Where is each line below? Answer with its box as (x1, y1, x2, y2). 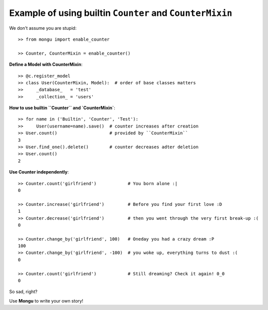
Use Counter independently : (9, 169, 69, 175)
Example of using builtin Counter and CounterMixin (9, 7, 233, 18)
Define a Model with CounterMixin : (9, 62, 83, 67)
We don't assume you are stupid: (9, 25, 77, 31)
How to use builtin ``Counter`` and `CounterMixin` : (9, 105, 115, 111)
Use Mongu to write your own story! (9, 298, 84, 304)
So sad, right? (9, 289, 38, 295)
